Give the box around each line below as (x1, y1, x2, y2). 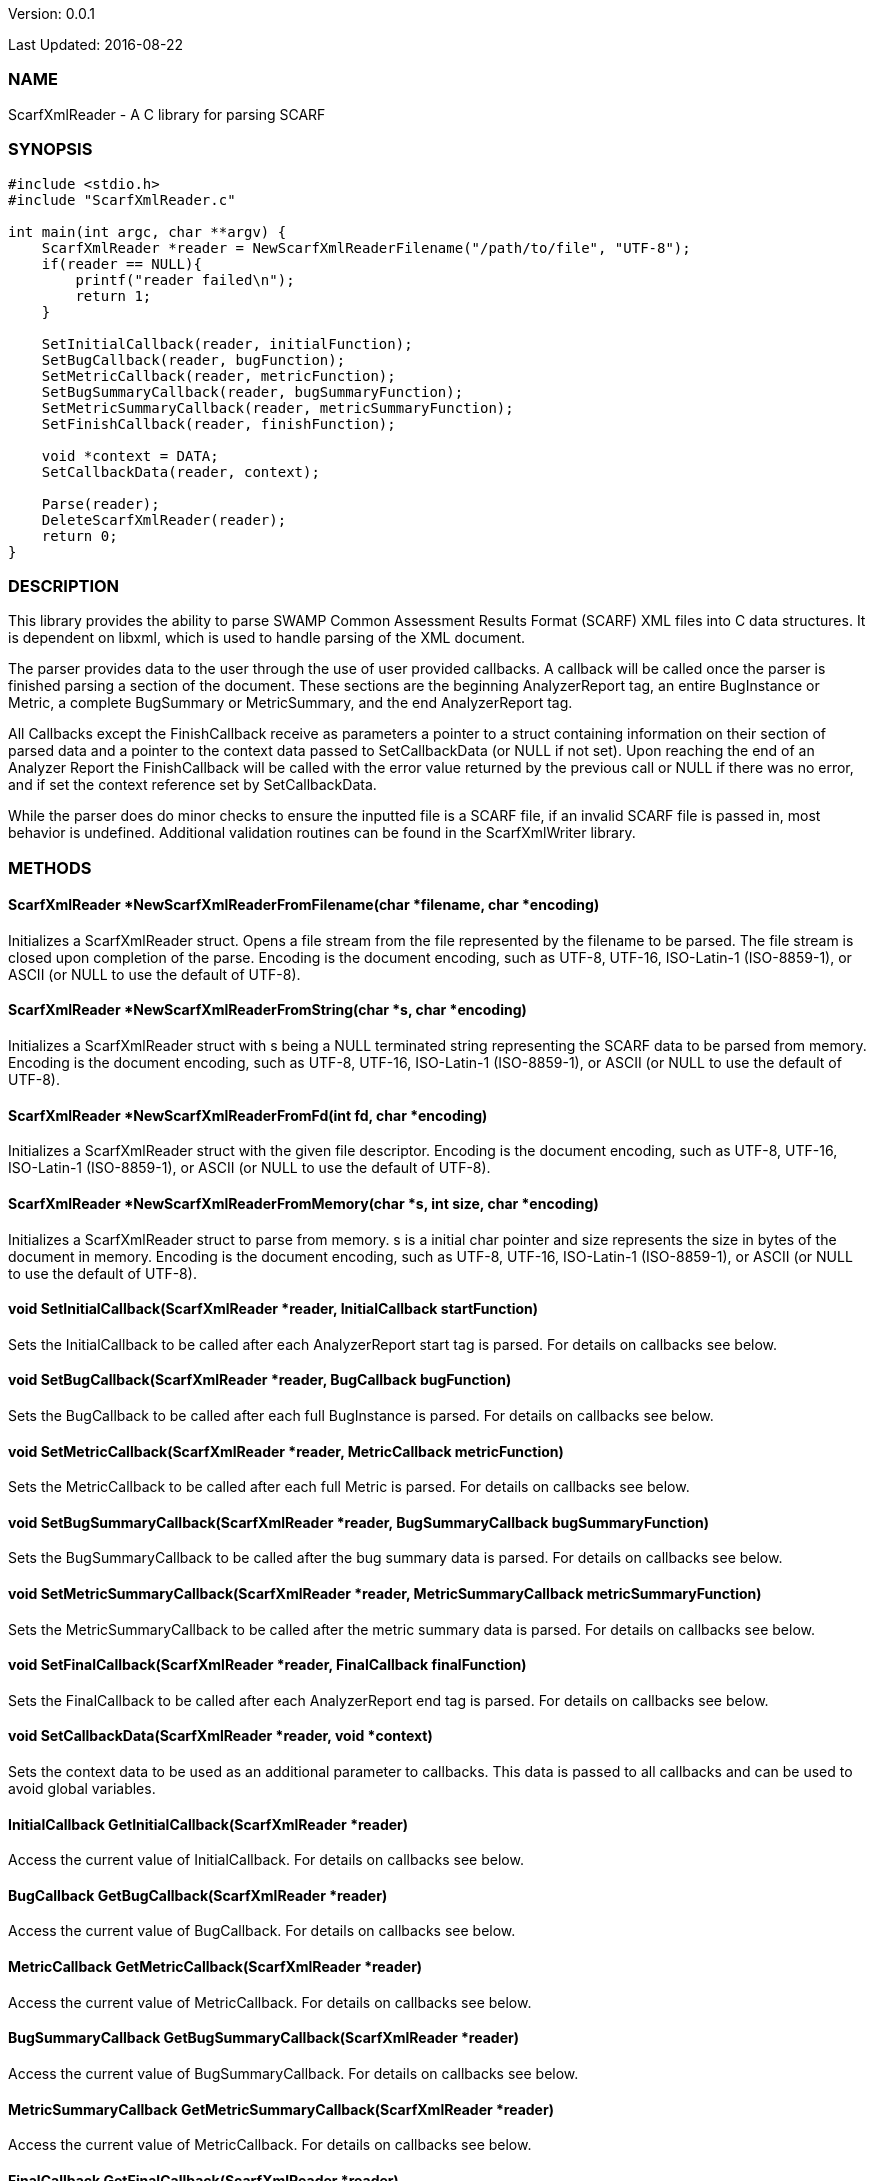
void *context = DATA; (41, 447, 219, 464)
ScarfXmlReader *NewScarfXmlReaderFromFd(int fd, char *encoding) (8, 1106, 488, 1124)
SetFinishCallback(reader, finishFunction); (41, 415, 396, 432)
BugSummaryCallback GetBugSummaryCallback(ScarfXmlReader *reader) (8, 2029, 519, 2047)
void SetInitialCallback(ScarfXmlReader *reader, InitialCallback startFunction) (8, 1300, 539, 1318)
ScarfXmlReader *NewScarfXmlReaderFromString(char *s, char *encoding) (8, 1001, 527, 1019)
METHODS (8, 857, 92, 878)
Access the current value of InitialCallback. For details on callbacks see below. (8, 1851, 524, 1869)
